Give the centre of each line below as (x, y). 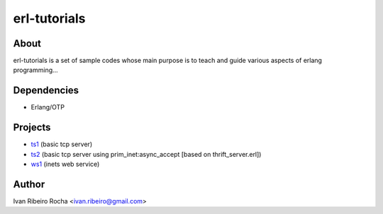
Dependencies (46, 91)
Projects (32, 127)
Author (29, 184)
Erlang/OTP (48, 107)
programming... (35, 70)
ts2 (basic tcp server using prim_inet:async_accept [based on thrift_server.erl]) (146, 154)
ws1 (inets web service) (65, 164)
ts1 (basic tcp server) (61, 144)
